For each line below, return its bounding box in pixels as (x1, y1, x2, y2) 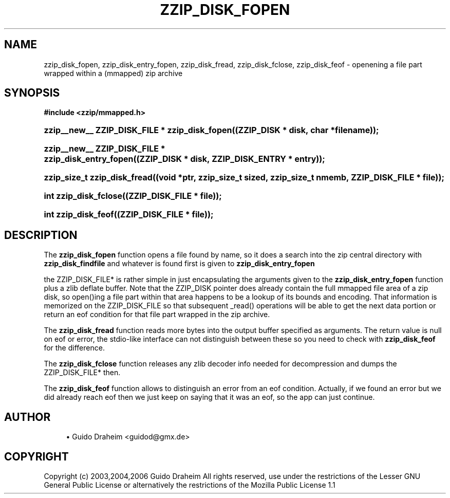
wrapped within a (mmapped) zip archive (44, 68, 183, 78)
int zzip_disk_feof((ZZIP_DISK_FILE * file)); (44, 209, 214, 220)
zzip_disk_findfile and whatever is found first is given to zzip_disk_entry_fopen (44, 259, 315, 268)
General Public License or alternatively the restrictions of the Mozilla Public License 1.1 (44, 480, 335, 489)
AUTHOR (4, 410, 51, 423)
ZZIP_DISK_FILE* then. (44, 368, 121, 377)
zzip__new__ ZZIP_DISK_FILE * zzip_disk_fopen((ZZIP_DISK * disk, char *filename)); (44, 125, 379, 136)
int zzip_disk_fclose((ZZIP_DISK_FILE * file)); (44, 191, 222, 201)
